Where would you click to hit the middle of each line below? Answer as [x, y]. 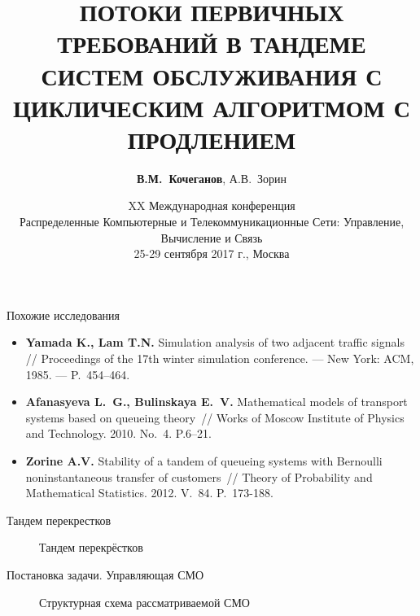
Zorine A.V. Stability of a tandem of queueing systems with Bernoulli [204, 461]
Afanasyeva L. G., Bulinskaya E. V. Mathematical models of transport [217, 402]
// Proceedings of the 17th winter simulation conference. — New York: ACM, [220, 358]
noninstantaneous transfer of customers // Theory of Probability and [199, 476]
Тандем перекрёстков [91, 547]
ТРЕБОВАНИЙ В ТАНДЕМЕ [212, 44]
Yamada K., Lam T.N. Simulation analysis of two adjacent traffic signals [215, 342]
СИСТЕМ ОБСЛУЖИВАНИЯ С [212, 75]
